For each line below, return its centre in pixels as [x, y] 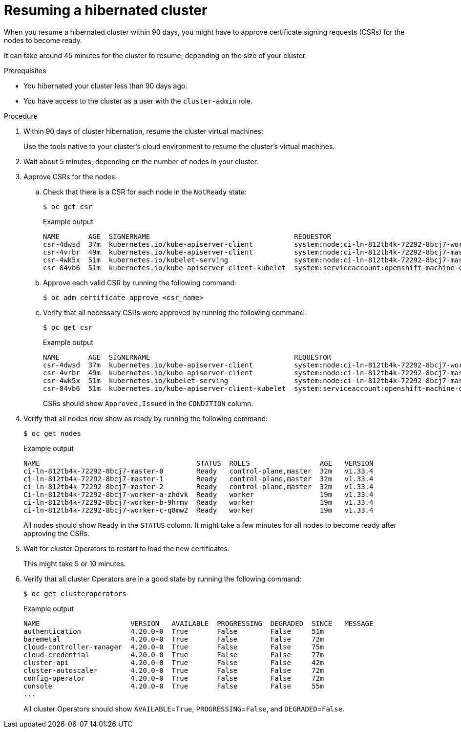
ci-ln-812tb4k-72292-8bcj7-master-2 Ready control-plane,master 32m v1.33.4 [199, 486]
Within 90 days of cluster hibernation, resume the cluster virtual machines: [144, 131]
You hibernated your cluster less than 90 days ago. [105, 86]
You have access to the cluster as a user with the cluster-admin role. [138, 101]
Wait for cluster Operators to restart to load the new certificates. [126, 548]
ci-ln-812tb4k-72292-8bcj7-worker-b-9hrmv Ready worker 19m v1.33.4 [199, 502]
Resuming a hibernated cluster [106, 10]
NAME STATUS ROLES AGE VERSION [199, 463]
